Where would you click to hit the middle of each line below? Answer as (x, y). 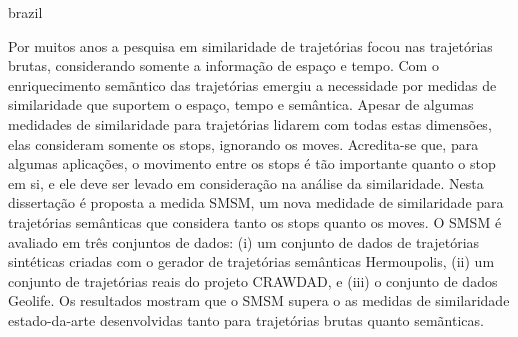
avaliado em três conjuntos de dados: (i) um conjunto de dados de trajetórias (244, 241)
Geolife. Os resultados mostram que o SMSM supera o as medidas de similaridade (259, 300)
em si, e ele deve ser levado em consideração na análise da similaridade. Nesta (246, 182)
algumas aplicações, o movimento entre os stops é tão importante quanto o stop (252, 163)
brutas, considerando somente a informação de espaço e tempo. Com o (223, 65)
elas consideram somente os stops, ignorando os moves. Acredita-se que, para (243, 143)
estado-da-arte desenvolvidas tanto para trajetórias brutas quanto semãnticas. (246, 319)
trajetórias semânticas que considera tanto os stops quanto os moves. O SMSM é (255, 221)
